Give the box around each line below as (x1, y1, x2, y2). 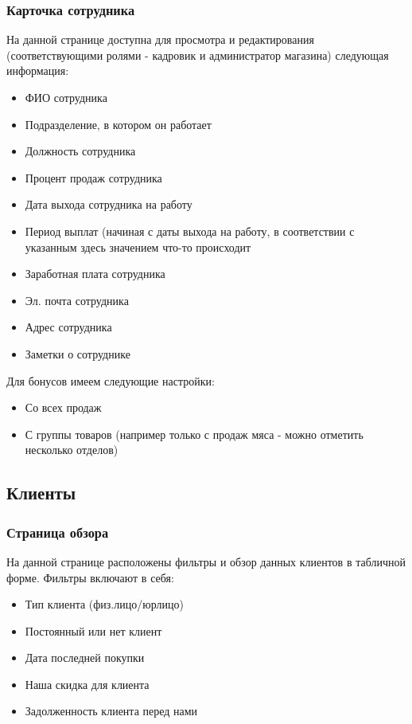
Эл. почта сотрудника (25, 292, 129, 308)
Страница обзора (6, 522, 109, 542)
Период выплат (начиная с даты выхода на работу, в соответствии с (25, 222, 355, 239)
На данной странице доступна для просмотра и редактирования (6, 31, 314, 48)
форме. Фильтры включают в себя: (6, 569, 174, 585)
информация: (6, 62, 69, 79)
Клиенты (6, 480, 76, 505)
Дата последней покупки (25, 649, 145, 666)
